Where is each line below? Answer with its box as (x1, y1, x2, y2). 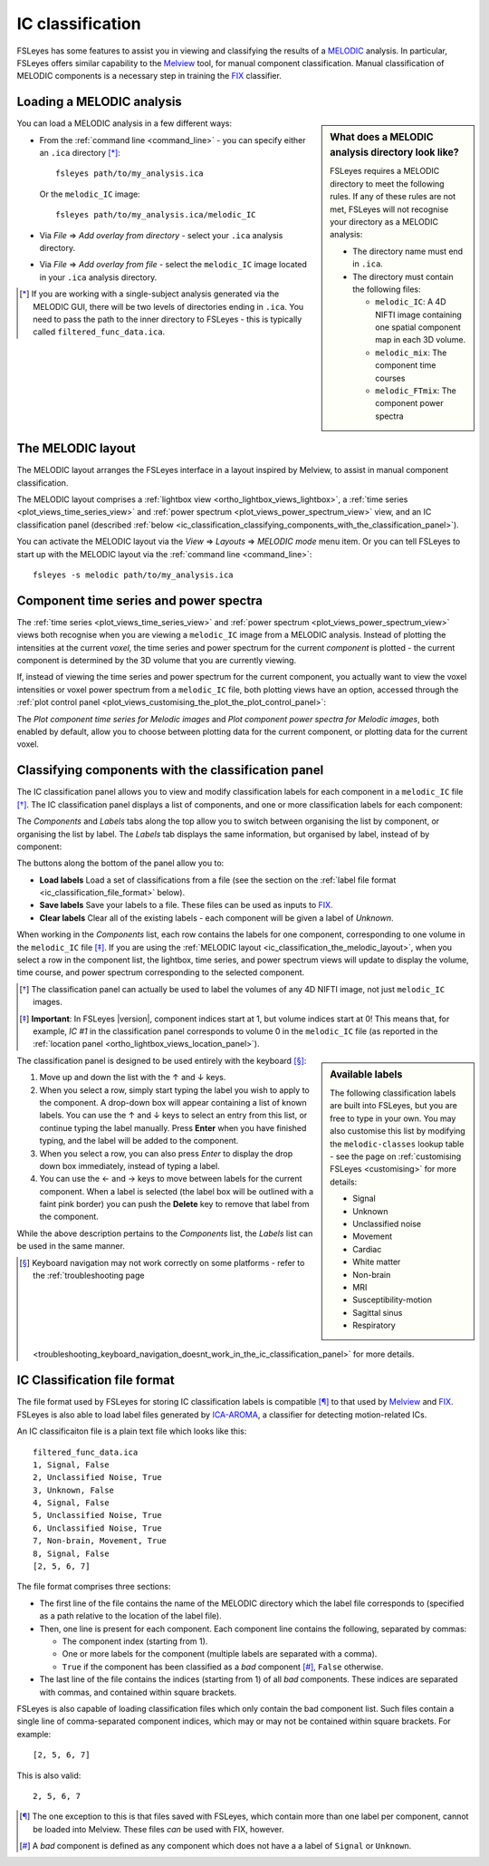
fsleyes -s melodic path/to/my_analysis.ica (33, 570, 235, 580)
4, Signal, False (33, 1498, 110, 1508)
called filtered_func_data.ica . (33, 326, 166, 337)
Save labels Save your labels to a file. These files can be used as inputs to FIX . (39, 900, 334, 911)
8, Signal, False (33, 1548, 110, 1559)
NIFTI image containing (375, 309, 462, 320)
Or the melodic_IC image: (39, 189, 140, 199)
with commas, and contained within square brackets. (39, 1687, 237, 1697)
